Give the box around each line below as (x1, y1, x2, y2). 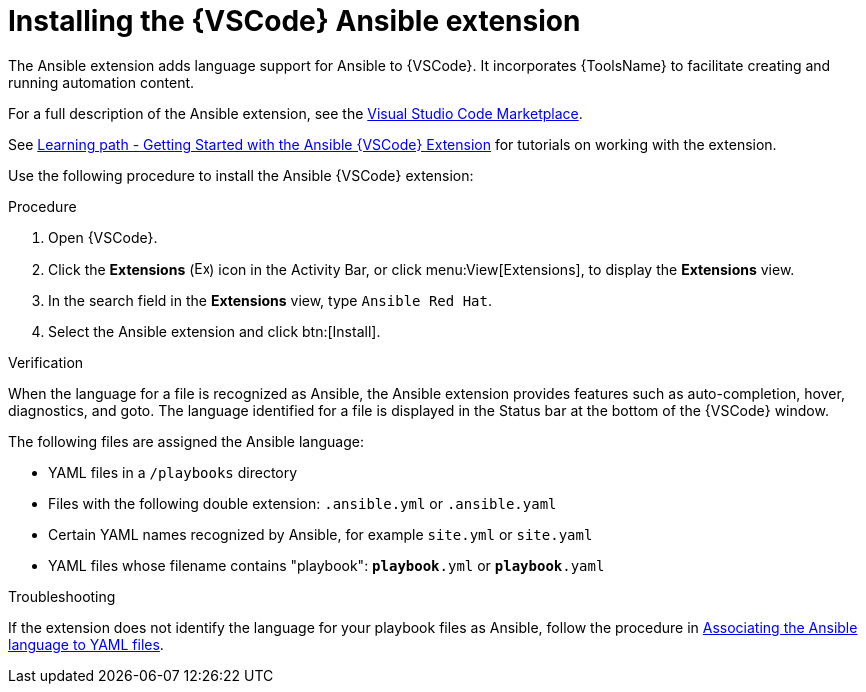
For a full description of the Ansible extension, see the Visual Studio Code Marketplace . (8, 104, 583, 122)
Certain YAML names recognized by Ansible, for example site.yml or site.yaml (48, 525, 593, 543)
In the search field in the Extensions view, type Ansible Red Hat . (48, 291, 492, 309)
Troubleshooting (8, 587, 116, 605)
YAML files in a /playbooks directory (48, 463, 298, 481)
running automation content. (8, 73, 195, 91)
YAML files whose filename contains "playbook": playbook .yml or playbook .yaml (48, 556, 605, 574)
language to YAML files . (8, 635, 164, 653)
